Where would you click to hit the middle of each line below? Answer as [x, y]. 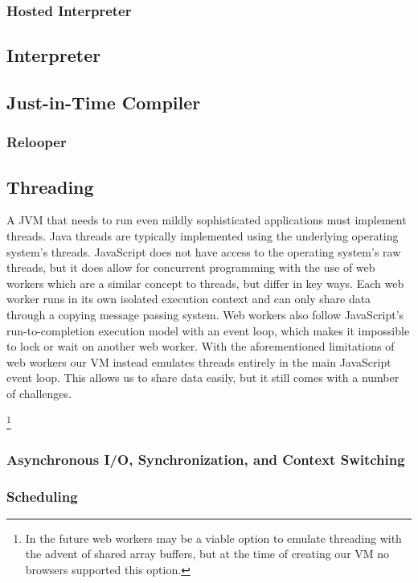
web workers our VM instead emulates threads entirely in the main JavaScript [199, 361]
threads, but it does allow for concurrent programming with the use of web [191, 267]
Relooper [37, 142]
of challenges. [39, 393]
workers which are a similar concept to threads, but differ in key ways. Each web [205, 283]
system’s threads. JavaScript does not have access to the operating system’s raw [204, 251]
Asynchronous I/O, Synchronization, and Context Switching [206, 459]
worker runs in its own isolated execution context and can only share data [189, 299]
